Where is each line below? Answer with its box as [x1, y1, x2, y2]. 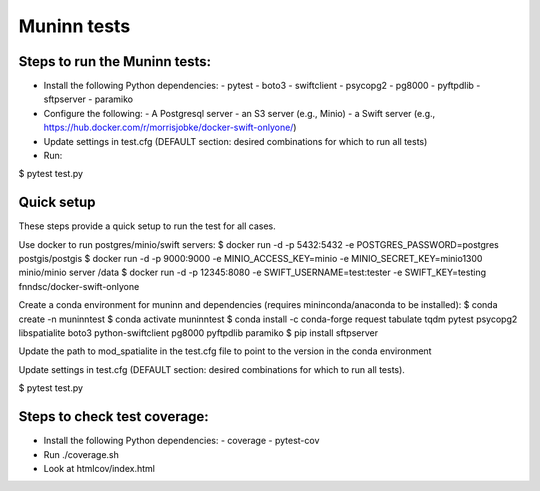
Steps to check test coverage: [18, 408, 209, 425]
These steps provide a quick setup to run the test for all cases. [18, 220, 277, 232]
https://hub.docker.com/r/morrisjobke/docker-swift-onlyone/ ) [43, 121, 297, 134]
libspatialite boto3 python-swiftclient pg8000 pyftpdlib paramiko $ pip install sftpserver [18, 327, 379, 339]
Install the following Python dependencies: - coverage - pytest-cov [43, 435, 320, 447]
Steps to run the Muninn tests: [18, 53, 212, 70]
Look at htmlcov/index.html [43, 462, 155, 474]
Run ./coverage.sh [43, 448, 120, 460]
